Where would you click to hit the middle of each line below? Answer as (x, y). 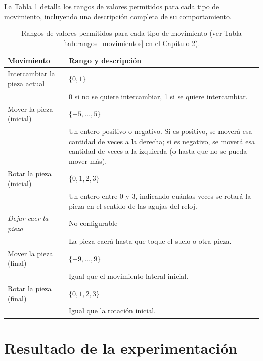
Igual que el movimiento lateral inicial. (129, 276)
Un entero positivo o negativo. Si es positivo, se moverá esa (161, 131)
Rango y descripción (105, 60)
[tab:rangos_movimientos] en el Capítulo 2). (131, 43)
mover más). (88, 161)
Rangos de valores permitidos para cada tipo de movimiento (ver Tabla (131, 33)
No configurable (93, 223)
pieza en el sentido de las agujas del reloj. (133, 206)
